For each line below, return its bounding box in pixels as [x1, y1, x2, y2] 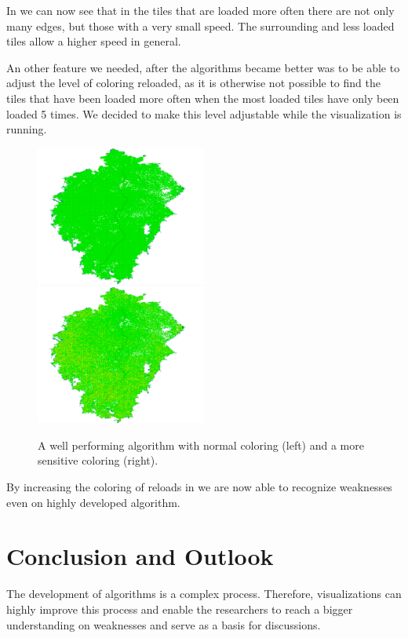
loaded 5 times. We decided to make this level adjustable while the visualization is [6, 105, 402, 122]
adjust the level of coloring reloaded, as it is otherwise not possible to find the [6, 75, 381, 91]
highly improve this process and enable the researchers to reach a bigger [6, 600, 353, 617]
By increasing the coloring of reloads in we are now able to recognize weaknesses [6, 479, 392, 495]
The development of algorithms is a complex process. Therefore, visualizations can [6, 585, 402, 602]
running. [6, 121, 47, 137]
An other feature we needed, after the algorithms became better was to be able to [6, 59, 400, 75]
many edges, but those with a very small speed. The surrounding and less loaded [6, 17, 395, 34]
